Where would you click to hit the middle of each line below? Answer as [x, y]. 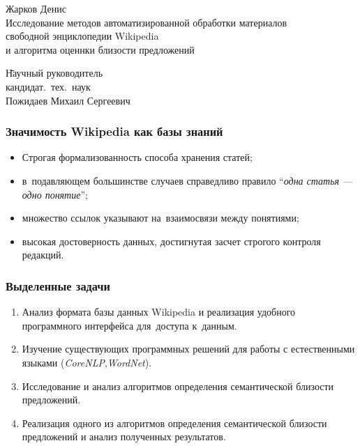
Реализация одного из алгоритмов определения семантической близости [174, 423]
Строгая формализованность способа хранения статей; [137, 157]
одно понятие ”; [55, 194]
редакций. [43, 255]
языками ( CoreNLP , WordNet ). [87, 362]
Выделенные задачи [58, 285]
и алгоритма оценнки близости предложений [100, 49]
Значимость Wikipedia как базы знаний [114, 131]
